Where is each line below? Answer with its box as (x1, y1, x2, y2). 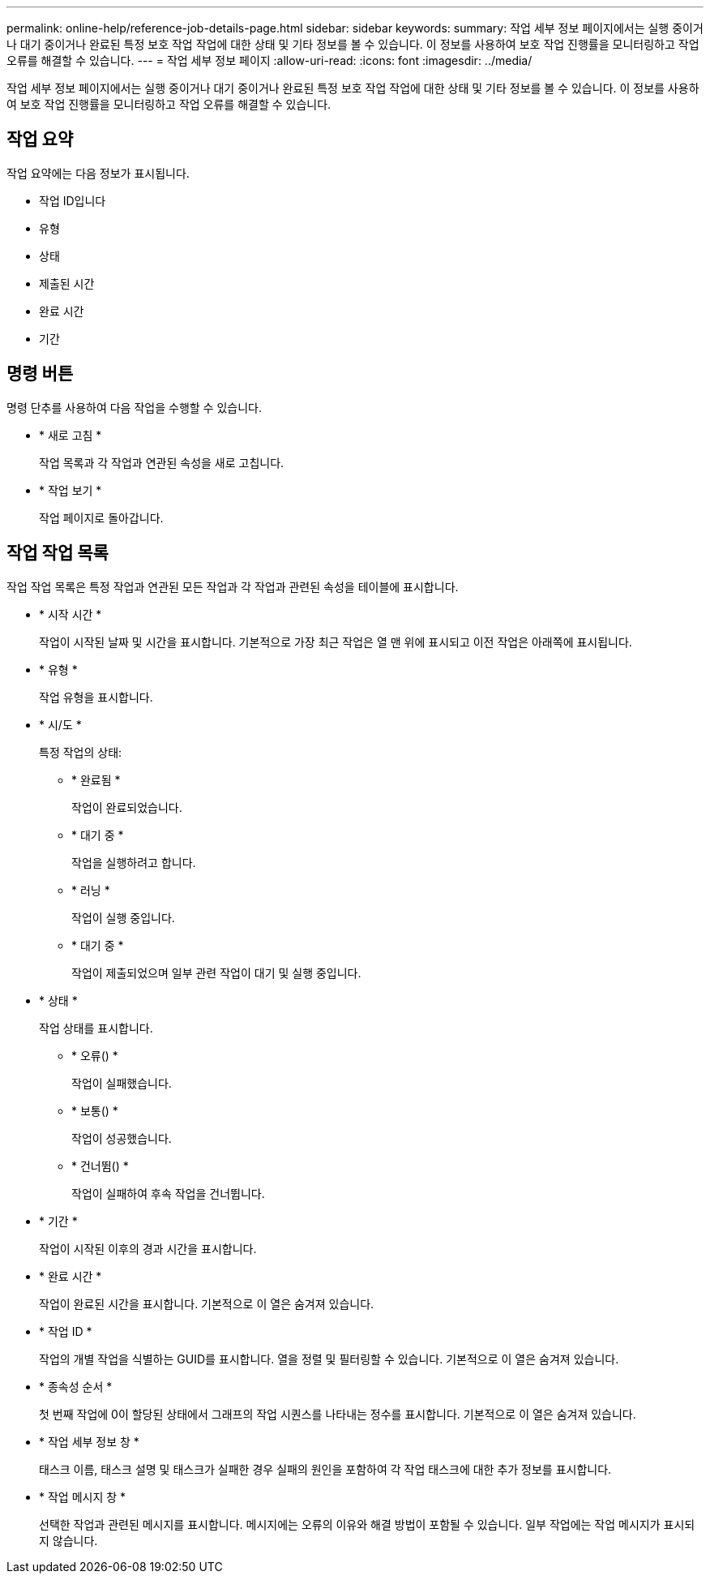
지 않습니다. (39, 1533, 98, 1548)
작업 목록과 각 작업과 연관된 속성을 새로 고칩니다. (39, 455, 284, 470)
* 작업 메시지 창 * (39, 1489, 126, 1504)
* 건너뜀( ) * (71, 1158, 129, 1173)
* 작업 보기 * (39, 483, 102, 497)
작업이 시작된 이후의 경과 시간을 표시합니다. (39, 1241, 257, 1256)
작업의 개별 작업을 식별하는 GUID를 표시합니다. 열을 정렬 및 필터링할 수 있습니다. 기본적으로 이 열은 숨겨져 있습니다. (39, 1351, 619, 1366)
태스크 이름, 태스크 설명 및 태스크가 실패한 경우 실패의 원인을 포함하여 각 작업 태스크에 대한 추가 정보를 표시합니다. (39, 1462, 612, 1476)
